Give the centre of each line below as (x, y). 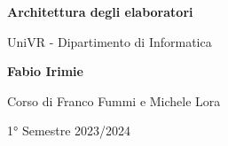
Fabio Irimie (45, 71)
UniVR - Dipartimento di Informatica (110, 41)
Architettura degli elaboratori (100, 12)
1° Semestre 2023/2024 (69, 131)
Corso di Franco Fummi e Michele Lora (114, 100)
